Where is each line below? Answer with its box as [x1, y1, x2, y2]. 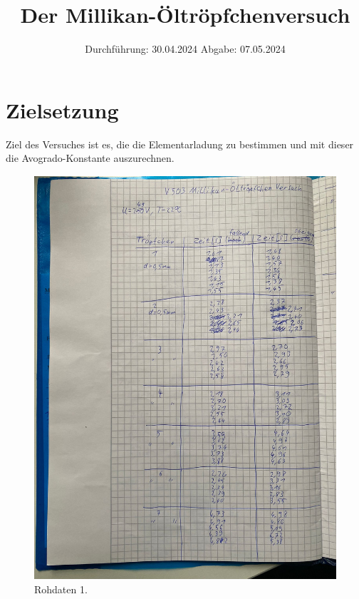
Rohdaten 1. [34, 582, 88, 597]
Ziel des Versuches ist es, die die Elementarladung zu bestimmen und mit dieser [6, 136, 354, 151]
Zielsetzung [6, 95, 119, 124]
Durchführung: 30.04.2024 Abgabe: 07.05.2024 [85, 41, 286, 56]
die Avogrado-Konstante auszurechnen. [6, 150, 175, 165]
